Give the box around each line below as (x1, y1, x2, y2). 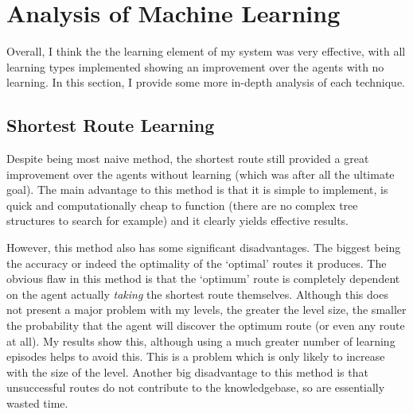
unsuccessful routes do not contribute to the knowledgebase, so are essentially (6, 379, 385, 396)
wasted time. (6, 395, 68, 412)
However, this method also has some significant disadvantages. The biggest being (6, 239, 401, 256)
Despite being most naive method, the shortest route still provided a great (6, 150, 369, 167)
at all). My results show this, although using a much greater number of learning (6, 332, 395, 349)
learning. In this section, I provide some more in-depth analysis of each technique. (6, 74, 405, 91)
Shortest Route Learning (6, 113, 215, 137)
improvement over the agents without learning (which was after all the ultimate (6, 165, 395, 182)
